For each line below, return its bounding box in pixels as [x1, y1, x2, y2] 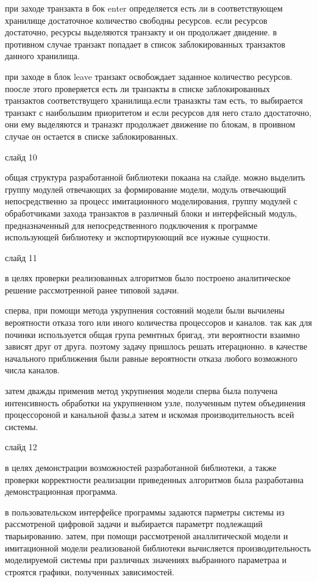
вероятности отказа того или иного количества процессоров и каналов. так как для [5, 316, 312, 329]
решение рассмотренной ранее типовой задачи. [5, 283, 179, 296]
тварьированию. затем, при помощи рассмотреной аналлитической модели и [5, 529, 288, 542]
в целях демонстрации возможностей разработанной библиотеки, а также [5, 461, 277, 473]
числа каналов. [5, 364, 60, 376]
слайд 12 [5, 440, 37, 453]
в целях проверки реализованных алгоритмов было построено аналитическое [5, 271, 291, 284]
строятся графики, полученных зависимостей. [5, 565, 174, 578]
